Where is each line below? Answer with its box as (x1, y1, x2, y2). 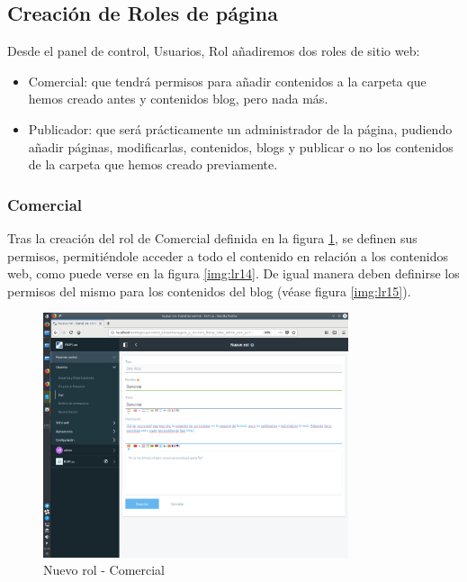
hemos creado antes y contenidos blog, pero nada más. (28, 89, 328, 108)
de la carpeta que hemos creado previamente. (28, 155, 278, 174)
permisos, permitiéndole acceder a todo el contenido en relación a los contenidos (7, 246, 449, 265)
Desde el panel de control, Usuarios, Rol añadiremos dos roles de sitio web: (7, 41, 420, 60)
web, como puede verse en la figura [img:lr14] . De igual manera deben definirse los (7, 264, 460, 283)
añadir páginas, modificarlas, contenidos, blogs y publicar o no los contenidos (28, 137, 454, 156)
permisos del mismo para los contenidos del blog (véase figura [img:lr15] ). (7, 281, 411, 300)
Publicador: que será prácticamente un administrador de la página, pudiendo (28, 119, 453, 138)
